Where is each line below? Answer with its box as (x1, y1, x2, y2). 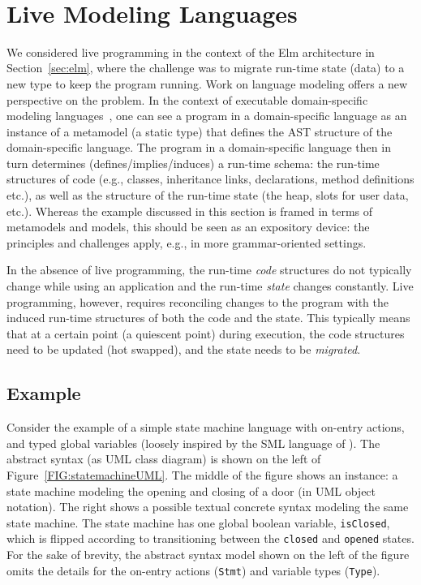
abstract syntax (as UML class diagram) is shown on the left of (6, 450, 321, 467)
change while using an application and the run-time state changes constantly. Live (6, 277, 414, 295)
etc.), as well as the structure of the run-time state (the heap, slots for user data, (6, 187, 409, 204)
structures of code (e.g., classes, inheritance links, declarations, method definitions (6, 170, 415, 187)
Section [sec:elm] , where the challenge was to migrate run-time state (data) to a (6, 59, 405, 76)
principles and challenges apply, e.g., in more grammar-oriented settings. (6, 234, 367, 251)
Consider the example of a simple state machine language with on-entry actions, (6, 419, 405, 436)
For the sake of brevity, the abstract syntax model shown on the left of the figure (6, 546, 410, 563)
